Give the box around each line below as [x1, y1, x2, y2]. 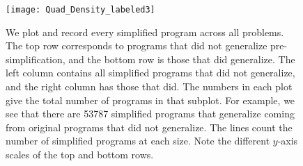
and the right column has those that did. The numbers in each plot [6, 79, 293, 94]
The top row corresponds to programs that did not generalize [6, 38, 267, 53]
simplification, [6, 51, 65, 66]
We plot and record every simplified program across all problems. [6, 24, 284, 39]
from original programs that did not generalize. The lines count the [6, 119, 293, 134]
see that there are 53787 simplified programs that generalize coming [6, 106, 295, 121]
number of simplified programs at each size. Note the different [6, 133, 270, 148]
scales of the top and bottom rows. [6, 147, 154, 161]
